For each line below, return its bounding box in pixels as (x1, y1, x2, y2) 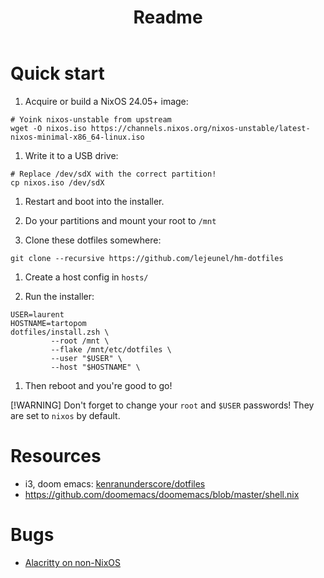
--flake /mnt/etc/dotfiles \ (50, 344, 172, 355)
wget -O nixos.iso (10, 123, 87, 133)
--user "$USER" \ (50, 353, 123, 363)
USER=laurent (10, 309, 65, 320)
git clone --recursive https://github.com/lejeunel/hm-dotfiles (10, 253, 284, 263)
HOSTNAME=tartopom (10, 318, 87, 328)
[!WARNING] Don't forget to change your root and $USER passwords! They (10, 399, 315, 411)
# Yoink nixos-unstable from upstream (10, 114, 172, 125)
